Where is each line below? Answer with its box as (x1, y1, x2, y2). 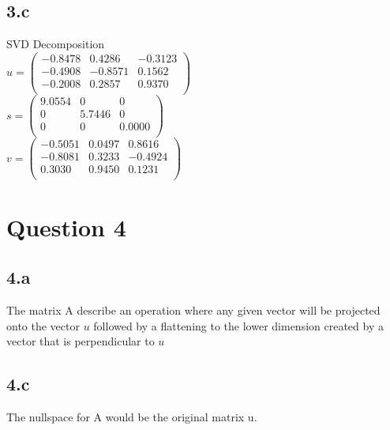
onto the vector (6, 317, 80, 334)
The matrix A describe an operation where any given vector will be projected (6, 301, 381, 318)
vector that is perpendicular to (6, 333, 155, 349)
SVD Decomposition (6, 36, 105, 52)
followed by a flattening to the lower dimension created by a (93, 317, 384, 334)
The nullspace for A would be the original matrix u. (6, 408, 257, 424)
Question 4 (6, 210, 126, 243)
